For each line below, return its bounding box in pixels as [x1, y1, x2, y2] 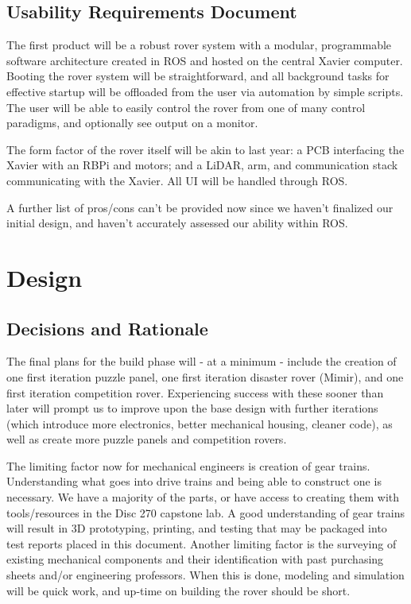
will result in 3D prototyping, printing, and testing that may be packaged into [6, 520, 387, 536]
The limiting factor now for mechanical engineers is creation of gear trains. [6, 457, 370, 474]
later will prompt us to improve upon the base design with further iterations [6, 400, 378, 416]
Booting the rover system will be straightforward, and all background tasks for [6, 68, 390, 84]
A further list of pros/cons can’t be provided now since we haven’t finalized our [6, 199, 394, 215]
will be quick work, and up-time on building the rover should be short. [6, 582, 351, 598]
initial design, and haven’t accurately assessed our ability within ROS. [6, 215, 348, 231]
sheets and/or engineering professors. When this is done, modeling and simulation [6, 567, 405, 583]
